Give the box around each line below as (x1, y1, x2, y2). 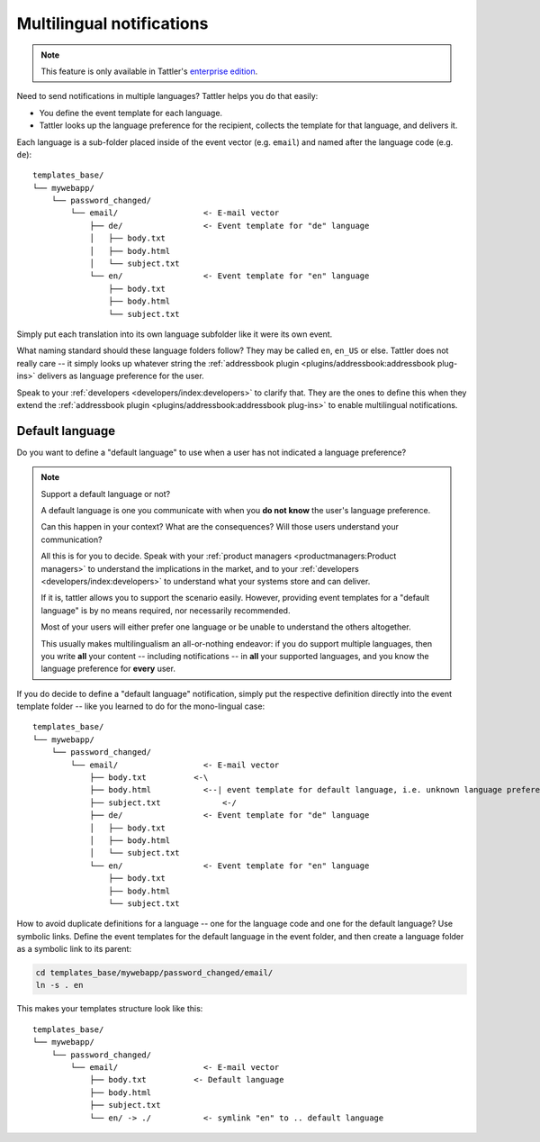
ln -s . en (35, 980, 84, 991)
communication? (40, 534, 103, 545)
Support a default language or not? (40, 488, 171, 499)
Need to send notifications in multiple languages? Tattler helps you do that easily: (16, 91, 319, 102)
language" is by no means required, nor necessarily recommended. (40, 604, 291, 616)
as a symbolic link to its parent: (16, 944, 132, 955)
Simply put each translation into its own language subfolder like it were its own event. (16, 329, 333, 340)
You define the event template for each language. (39, 107, 223, 118)
